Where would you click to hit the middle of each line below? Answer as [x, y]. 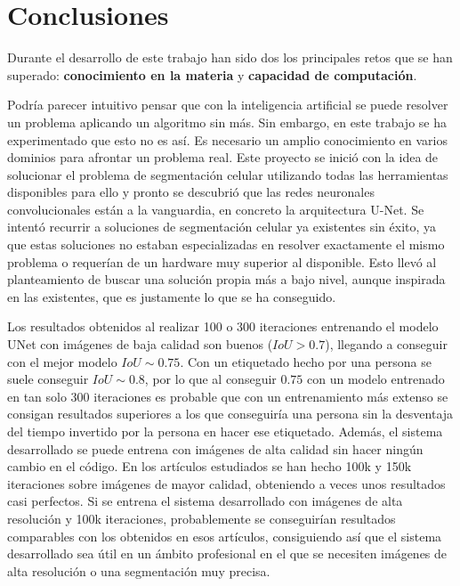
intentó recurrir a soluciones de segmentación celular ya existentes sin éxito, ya [222, 227]
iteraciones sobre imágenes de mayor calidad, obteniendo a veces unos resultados [226, 483]
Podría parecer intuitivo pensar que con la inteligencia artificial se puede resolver [228, 105]
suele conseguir [48, 379]
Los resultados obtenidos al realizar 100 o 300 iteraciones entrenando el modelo [223, 326]
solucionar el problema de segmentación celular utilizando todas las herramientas [228, 174]
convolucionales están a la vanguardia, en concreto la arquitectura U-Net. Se [216, 209]
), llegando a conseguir [386, 344]
